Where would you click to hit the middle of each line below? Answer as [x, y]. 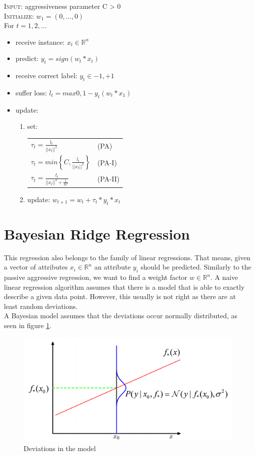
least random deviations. [41, 306]
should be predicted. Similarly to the [196, 267]
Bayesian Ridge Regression [97, 233]
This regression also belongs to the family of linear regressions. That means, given [127, 257]
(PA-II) [109, 179]
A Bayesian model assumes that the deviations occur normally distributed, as [121, 316]
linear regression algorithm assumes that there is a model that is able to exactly [124, 287]
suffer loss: [31, 92]
